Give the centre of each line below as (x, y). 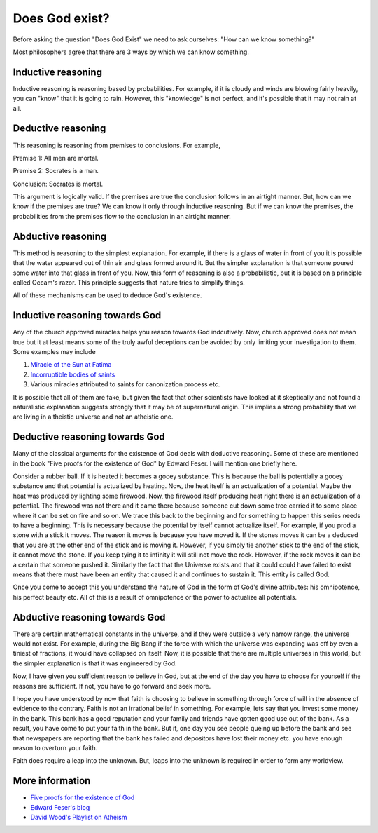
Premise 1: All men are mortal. (56, 158)
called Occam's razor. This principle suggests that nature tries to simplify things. (129, 282)
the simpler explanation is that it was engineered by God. (95, 663)
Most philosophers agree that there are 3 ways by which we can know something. (131, 52)
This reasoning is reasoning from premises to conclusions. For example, (117, 145)
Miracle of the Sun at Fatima (71, 365)
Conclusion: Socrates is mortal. (58, 184)
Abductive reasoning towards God (89, 617)
